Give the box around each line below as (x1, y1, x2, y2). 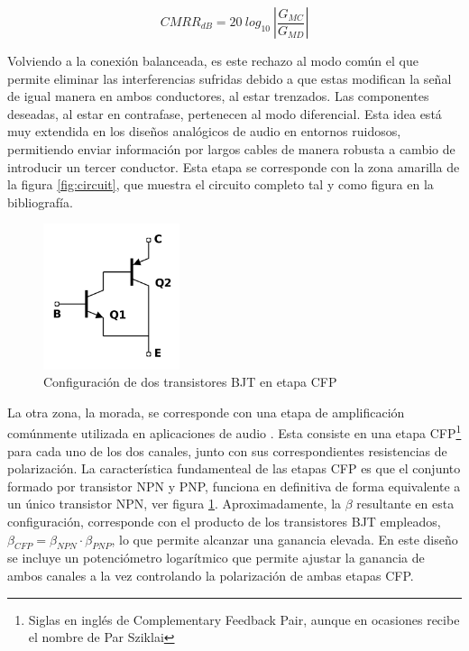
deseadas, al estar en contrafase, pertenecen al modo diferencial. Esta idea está (7, 104, 442, 123)
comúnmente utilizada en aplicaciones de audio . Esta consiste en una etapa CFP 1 (7, 421, 462, 443)
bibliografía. (7, 192, 73, 211)
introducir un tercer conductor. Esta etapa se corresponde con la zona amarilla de (7, 157, 460, 176)
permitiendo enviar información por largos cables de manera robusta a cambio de (7, 139, 455, 158)
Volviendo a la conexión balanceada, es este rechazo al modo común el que (7, 51, 418, 69)
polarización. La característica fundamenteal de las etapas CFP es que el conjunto (7, 459, 461, 478)
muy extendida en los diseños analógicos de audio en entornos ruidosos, (7, 122, 401, 141)
